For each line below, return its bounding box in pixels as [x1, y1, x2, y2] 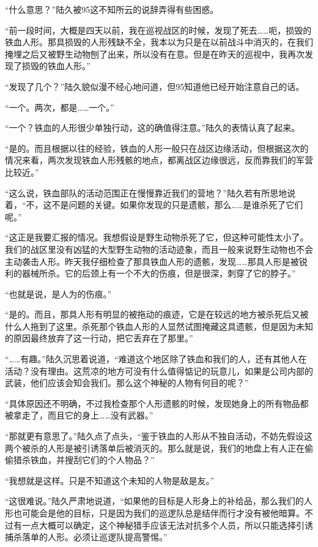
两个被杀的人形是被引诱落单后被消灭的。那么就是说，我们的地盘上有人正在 [5, 441, 305, 454]
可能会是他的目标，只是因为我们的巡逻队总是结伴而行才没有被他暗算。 [21, 507, 305, 519]
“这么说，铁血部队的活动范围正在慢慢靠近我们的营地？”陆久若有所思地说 [5, 186, 296, 199]
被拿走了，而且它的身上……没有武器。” [5, 409, 153, 422]
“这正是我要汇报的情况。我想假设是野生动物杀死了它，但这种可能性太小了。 [5, 231, 309, 244]
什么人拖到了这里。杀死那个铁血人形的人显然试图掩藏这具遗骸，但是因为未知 [5, 319, 313, 332]
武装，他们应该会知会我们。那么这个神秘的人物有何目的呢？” [5, 376, 249, 389]
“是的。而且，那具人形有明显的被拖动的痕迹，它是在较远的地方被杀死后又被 [5, 308, 309, 321]
